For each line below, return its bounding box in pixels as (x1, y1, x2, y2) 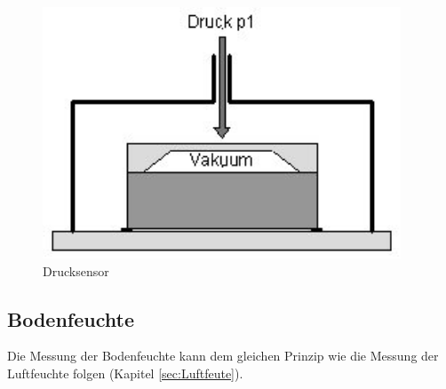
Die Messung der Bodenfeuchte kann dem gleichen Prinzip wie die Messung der (7, 346, 439, 365)
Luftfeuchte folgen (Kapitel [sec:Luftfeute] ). (7, 363, 243, 382)
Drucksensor (43, 261, 109, 280)
